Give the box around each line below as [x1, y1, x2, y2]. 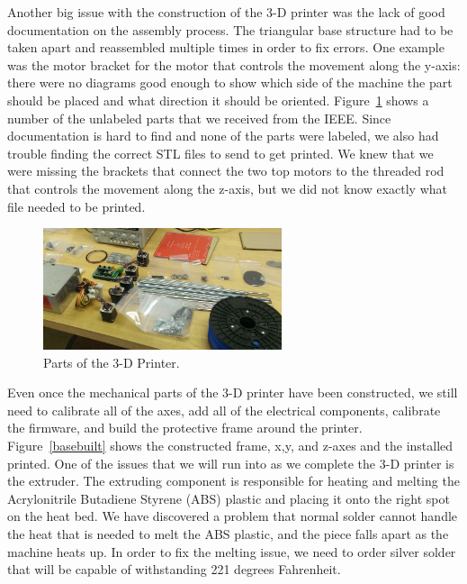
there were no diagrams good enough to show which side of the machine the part [7, 73, 453, 92]
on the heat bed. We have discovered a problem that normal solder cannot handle [7, 506, 458, 525]
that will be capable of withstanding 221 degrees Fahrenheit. [7, 560, 341, 579]
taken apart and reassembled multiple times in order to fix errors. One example [7, 38, 445, 57]
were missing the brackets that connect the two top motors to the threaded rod [7, 161, 445, 180]
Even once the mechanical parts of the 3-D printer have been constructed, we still [7, 383, 458, 402]
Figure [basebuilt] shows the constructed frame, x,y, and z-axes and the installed [7, 436, 454, 455]
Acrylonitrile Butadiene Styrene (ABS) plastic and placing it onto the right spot [7, 488, 450, 507]
